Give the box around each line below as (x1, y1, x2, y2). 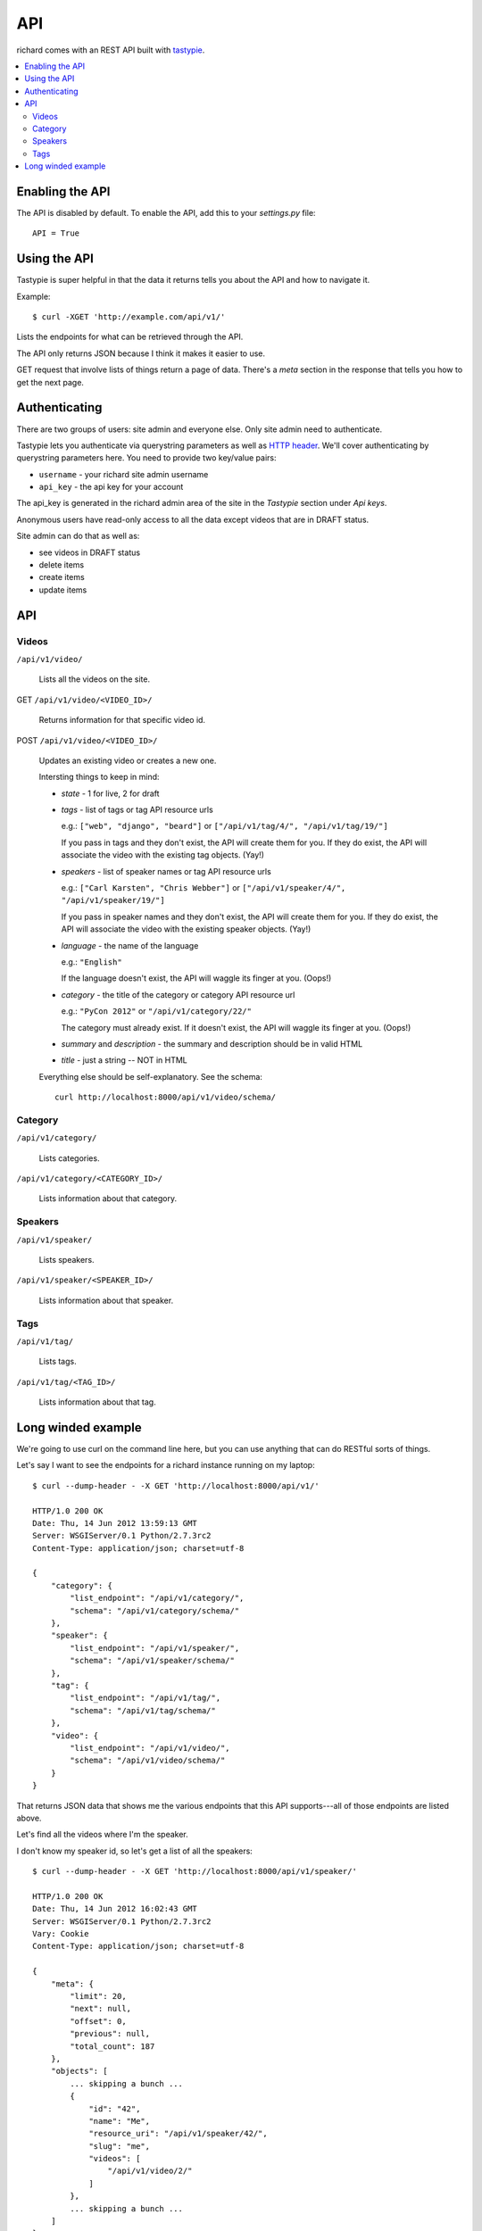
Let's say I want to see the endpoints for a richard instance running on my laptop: (16, 1460, 316, 1471)
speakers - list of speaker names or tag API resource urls (61, 866, 271, 876)
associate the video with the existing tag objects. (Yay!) (61, 850, 265, 860)
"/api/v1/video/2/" (107, 2166, 193, 2177)
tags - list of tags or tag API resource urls (61, 804, 213, 816)
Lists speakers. (38, 1254, 95, 1265)
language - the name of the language (61, 940, 199, 950)
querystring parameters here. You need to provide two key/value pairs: (16, 452, 277, 463)
